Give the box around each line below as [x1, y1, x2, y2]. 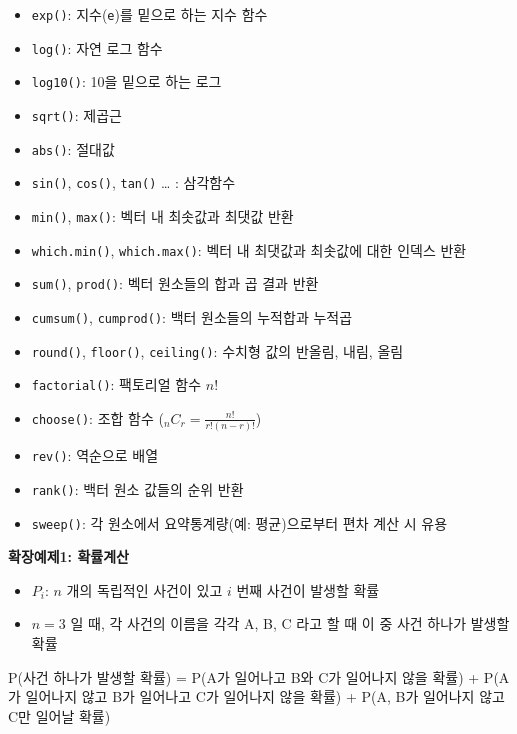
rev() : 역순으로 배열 [31, 445, 159, 466]
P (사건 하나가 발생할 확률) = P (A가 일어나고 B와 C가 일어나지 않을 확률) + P [8, 666, 494, 687]
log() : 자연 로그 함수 [31, 37, 163, 58]
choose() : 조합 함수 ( [31, 407, 164, 428]
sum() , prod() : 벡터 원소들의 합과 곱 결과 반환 [31, 273, 319, 294]
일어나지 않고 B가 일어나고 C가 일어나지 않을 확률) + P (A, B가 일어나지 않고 [25, 686, 505, 707]
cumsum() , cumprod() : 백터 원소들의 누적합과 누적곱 [31, 306, 353, 327]
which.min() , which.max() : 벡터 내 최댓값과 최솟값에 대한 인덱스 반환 [31, 239, 467, 260]
